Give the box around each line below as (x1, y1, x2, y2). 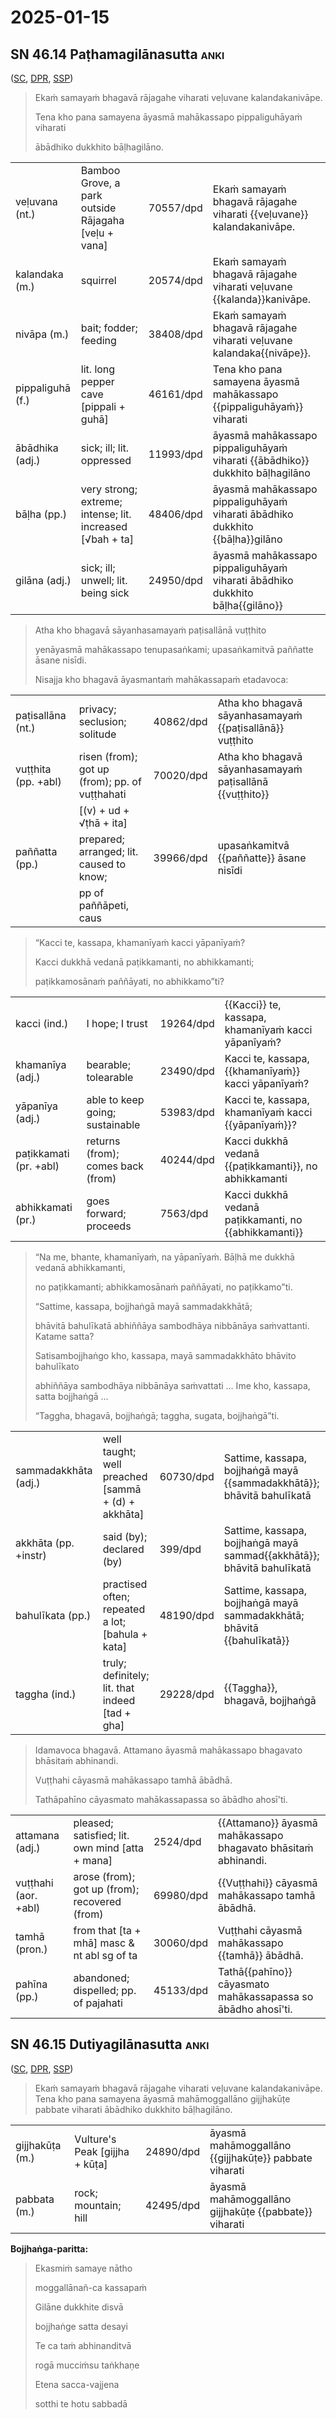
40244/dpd (159, 1153, 215, 1166)
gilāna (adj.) (15, 574, 72, 587)
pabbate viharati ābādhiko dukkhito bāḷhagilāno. (34, 2103, 233, 2115)
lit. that (102, 1681, 135, 1695)
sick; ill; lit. (80, 441, 130, 455)
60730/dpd (159, 1470, 215, 1483)
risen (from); (78, 750, 138, 763)
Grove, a (80, 176, 121, 190)
